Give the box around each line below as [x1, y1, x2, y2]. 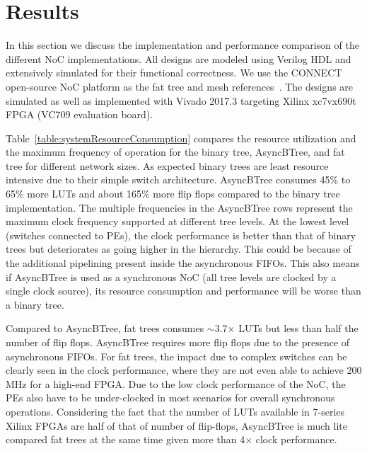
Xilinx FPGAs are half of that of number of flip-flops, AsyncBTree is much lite [6, 418, 347, 433]
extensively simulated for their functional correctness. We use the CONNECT [6, 65, 342, 80]
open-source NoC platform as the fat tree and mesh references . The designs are [6, 79, 354, 93]
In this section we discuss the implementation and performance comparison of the [6, 38, 359, 52]
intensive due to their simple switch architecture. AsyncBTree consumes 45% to [6, 172, 351, 187]
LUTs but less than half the [238, 321, 359, 336]
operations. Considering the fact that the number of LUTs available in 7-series [6, 404, 345, 418]
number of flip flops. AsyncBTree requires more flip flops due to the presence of [6, 335, 350, 349]
